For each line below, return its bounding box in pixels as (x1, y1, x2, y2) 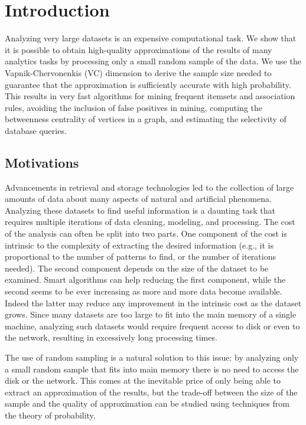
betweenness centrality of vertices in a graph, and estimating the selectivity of (5, 113, 287, 125)
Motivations (5, 153, 79, 171)
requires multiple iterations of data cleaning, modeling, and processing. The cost (5, 215, 295, 228)
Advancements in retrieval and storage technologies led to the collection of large (5, 181, 294, 193)
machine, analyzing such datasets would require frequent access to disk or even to (5, 319, 300, 332)
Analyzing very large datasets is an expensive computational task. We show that (5, 32, 297, 44)
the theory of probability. (5, 408, 96, 421)
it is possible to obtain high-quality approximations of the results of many (5, 43, 272, 55)
